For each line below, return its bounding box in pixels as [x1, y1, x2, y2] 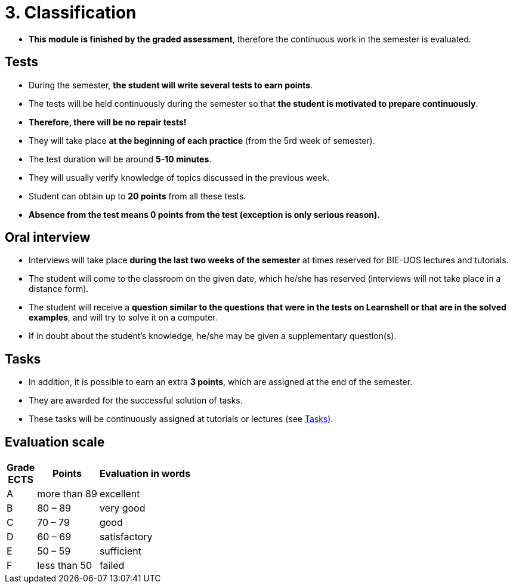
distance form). [29, 284, 89, 294]
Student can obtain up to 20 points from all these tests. [29, 190, 246, 201]
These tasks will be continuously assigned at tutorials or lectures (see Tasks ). [29, 414, 333, 424]
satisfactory [99, 531, 153, 543]
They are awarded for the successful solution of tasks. [29, 395, 243, 406]
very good [99, 502, 146, 515]
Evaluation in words [99, 467, 191, 480]
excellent [99, 488, 140, 500]
